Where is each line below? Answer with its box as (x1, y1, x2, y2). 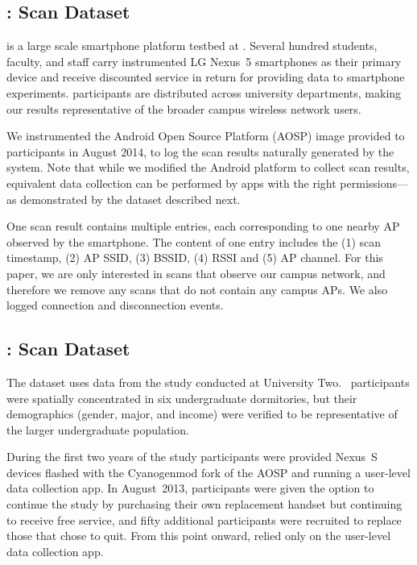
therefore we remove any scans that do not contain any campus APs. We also (6, 280, 388, 297)
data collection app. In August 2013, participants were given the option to (6, 480, 374, 496)
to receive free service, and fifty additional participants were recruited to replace (6, 511, 402, 528)
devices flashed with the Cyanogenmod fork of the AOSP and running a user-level (6, 463, 411, 480)
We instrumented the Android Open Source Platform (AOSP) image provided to (6, 127, 405, 144)
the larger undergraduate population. (6, 421, 189, 438)
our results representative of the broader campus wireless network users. (6, 100, 361, 117)
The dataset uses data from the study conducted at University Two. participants (6, 373, 410, 390)
